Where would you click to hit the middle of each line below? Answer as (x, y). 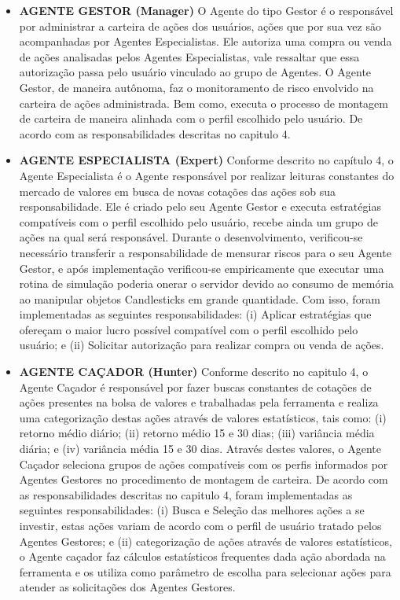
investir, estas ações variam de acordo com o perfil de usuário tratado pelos (200, 525)
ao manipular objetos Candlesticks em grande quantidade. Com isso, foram (200, 298)
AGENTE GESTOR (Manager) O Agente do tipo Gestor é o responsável (206, 10)
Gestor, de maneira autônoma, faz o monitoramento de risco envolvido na (196, 87)
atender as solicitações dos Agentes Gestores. (127, 587)
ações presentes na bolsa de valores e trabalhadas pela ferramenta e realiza (199, 402)
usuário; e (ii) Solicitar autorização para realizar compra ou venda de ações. (202, 345)
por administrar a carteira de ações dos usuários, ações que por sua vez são (200, 26)
